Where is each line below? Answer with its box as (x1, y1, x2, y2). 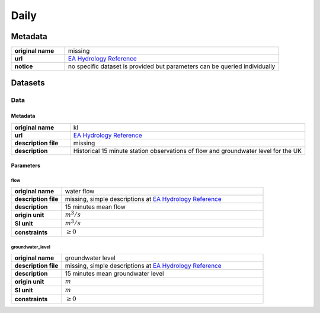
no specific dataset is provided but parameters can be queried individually (68, 62, 276, 71)
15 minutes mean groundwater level (65, 269, 164, 277)
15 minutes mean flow (65, 202, 126, 210)
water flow (65, 187, 95, 195)
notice (14, 62, 33, 71)
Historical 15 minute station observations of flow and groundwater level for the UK (73, 146, 302, 155)
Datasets (11, 78, 45, 88)
